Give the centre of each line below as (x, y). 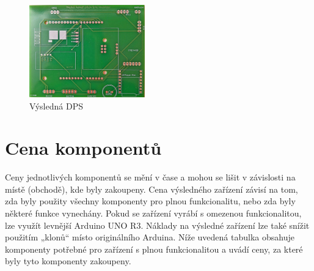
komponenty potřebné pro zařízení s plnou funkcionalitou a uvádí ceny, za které (154, 249)
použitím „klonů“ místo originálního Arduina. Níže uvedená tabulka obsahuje (150, 237)
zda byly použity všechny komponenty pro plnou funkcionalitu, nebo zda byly (150, 201)
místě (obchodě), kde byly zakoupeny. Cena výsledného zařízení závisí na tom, (152, 189)
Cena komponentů (83, 148)
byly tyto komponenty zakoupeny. (68, 261)
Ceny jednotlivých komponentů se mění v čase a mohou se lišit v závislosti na (150, 177)
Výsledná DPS (56, 106)
